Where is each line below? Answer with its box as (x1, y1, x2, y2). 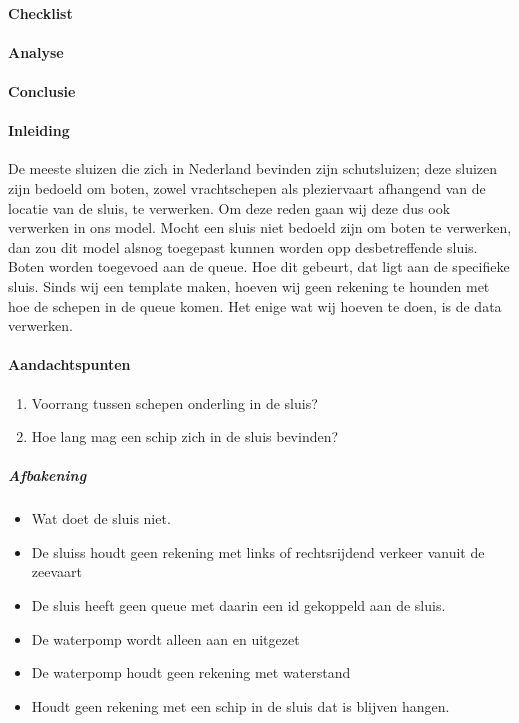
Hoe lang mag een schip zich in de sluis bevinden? (31, 426, 339, 447)
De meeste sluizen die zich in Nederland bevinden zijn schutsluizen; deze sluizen (8, 158, 498, 179)
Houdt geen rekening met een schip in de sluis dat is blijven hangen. (31, 695, 450, 716)
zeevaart (31, 561, 82, 582)
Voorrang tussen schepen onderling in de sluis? (31, 392, 318, 413)
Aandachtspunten (8, 354, 131, 375)
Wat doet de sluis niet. (31, 508, 171, 529)
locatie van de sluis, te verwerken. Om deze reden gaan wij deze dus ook (8, 197, 451, 218)
